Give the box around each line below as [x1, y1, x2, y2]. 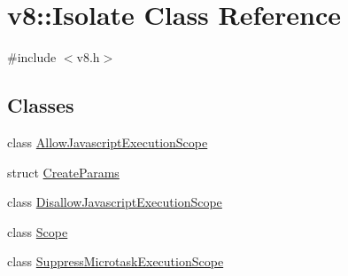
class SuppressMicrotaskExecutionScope [7, 252, 224, 271]
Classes [7, 91, 74, 119]
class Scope [7, 222, 68, 241]
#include [7, 48, 57, 67]
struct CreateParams [7, 162, 120, 181]
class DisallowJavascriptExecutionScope [7, 193, 222, 211]
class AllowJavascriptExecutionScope [7, 132, 208, 151]
